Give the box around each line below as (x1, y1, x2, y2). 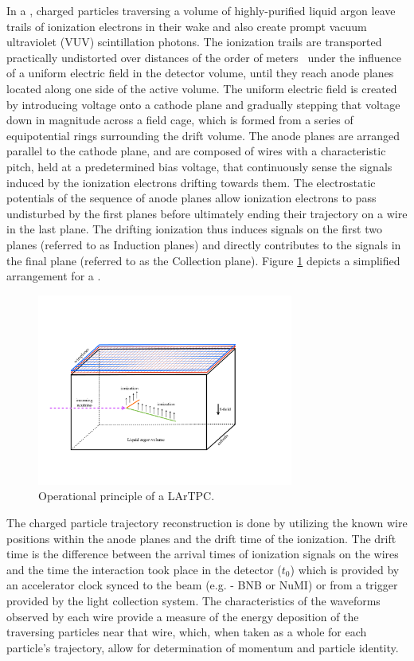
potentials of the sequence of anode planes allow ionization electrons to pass (6, 190, 377, 206)
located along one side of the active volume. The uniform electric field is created (6, 80, 397, 96)
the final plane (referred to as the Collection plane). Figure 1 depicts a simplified (6, 252, 400, 268)
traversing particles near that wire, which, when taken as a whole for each (6, 624, 367, 640)
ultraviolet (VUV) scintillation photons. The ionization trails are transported (6, 33, 382, 50)
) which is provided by (290, 561, 400, 577)
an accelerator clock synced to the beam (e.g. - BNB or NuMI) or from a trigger (6, 577, 398, 593)
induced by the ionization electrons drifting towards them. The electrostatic (6, 174, 376, 190)
